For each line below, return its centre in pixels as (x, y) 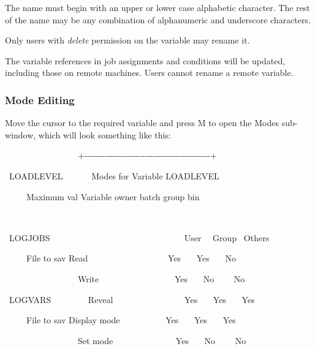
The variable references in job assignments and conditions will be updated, (145, 60)
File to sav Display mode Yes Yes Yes (131, 320)
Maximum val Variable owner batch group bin (113, 196)
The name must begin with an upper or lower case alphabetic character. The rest (157, 7)
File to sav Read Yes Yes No (131, 258)
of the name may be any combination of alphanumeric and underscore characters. (158, 19)
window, (21, 134)
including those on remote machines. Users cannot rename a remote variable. (149, 73)
